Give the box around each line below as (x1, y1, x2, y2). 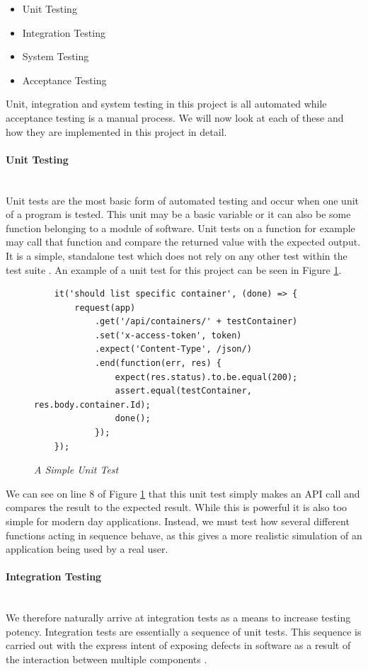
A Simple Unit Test (34, 462, 119, 477)
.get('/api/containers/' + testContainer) (94, 316, 298, 327)
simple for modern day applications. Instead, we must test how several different (6, 514, 350, 529)
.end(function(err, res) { (94, 358, 222, 369)
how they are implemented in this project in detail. (6, 124, 227, 139)
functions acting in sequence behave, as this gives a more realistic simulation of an (6, 527, 362, 542)
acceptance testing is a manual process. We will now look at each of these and (6, 110, 344, 125)
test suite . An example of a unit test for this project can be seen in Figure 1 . (6, 262, 342, 277)
